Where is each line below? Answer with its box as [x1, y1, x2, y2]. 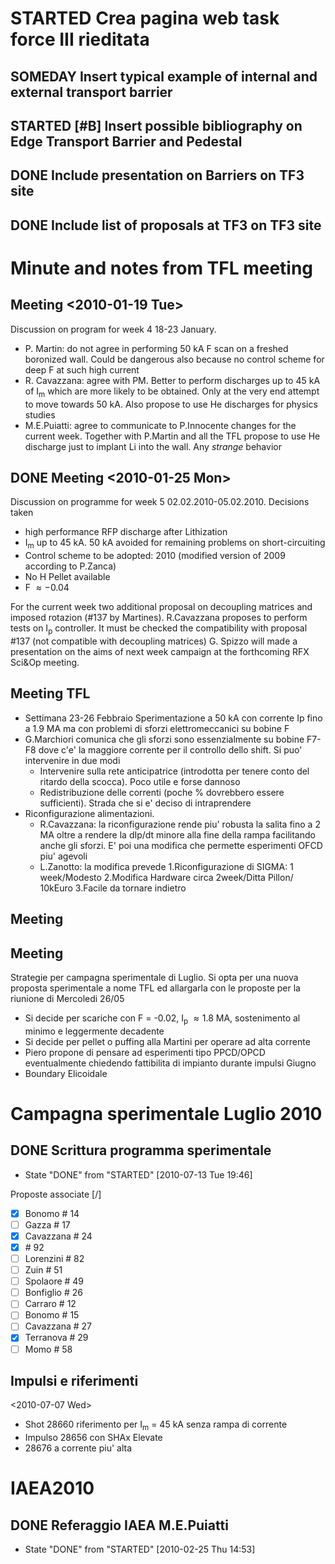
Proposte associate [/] [10, 1188, 102, 1200]
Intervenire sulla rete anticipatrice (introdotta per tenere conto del [39, 765, 310, 777]
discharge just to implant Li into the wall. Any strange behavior [24, 440, 282, 452]
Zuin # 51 [24, 1264, 63, 1276]
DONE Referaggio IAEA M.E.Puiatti [10, 1517, 229, 1534]
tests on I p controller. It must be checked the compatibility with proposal [10, 622, 308, 636]
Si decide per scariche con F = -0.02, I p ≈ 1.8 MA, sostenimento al [24, 1012, 301, 1026]
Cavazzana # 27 [24, 1320, 92, 1332]
